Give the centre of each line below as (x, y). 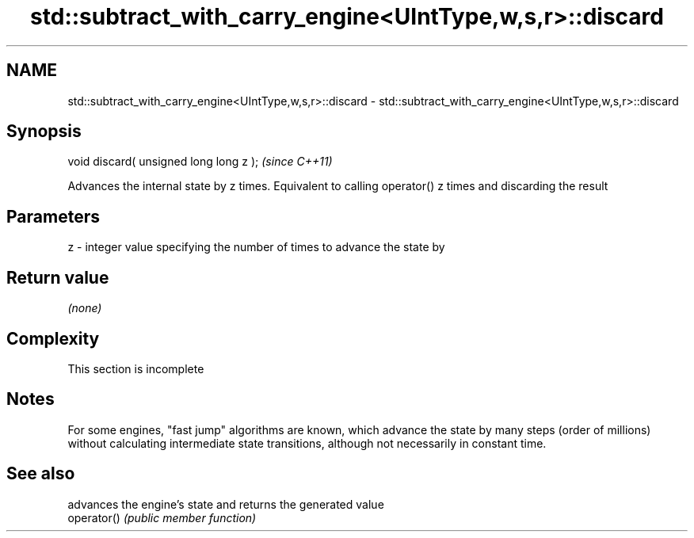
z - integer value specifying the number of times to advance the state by (256, 247)
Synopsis (44, 132)
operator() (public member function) (162, 517)
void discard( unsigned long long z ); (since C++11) (200, 162)
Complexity (53, 338)
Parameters (53, 216)
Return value (58, 277)
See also (41, 474)
